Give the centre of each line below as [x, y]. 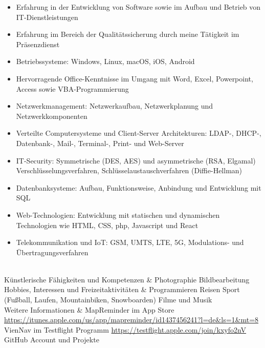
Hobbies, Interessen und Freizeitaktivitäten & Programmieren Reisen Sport [122, 289]
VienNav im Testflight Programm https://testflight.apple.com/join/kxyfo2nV [125, 329]
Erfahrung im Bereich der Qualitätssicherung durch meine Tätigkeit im [128, 34]
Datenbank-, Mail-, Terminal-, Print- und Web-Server [100, 143]
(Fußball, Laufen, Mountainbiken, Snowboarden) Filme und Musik [108, 300]
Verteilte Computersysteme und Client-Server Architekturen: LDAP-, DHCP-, [139, 133]
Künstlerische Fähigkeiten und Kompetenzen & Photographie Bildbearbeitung [127, 279]
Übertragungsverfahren [52, 252]
